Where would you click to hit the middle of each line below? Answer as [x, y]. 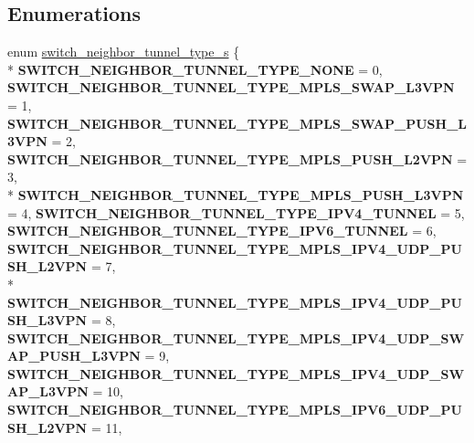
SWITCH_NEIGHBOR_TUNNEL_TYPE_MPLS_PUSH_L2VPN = [237, 158]
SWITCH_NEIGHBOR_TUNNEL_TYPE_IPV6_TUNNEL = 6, [222, 231]
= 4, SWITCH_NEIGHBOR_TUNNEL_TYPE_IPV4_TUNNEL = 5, [236, 212]
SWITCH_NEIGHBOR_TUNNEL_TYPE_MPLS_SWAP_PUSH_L [237, 123]
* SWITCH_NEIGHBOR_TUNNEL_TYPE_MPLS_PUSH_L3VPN [236, 194]
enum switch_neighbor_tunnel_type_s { [124, 52]
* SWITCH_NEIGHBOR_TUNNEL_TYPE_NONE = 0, [195, 69]
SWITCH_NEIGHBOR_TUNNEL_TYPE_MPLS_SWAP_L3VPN [231, 87]
